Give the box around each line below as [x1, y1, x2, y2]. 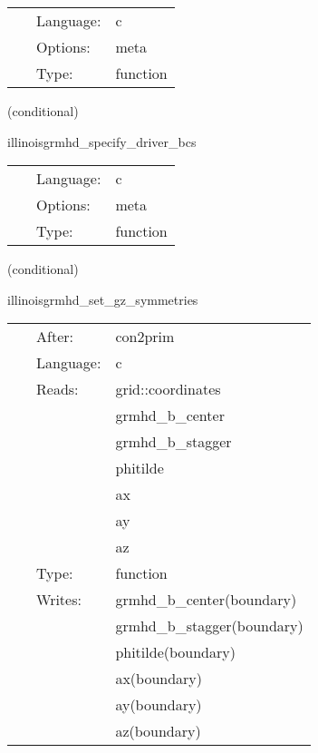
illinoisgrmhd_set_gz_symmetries [7, 289, 198, 308]
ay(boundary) [115, 694, 202, 716]
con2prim [115, 326, 175, 347]
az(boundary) [115, 720, 201, 742]
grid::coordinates [115, 378, 221, 400]
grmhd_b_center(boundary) [115, 589, 297, 611]
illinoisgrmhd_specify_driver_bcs [7, 132, 197, 151]
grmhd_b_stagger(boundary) [115, 615, 304, 637]
